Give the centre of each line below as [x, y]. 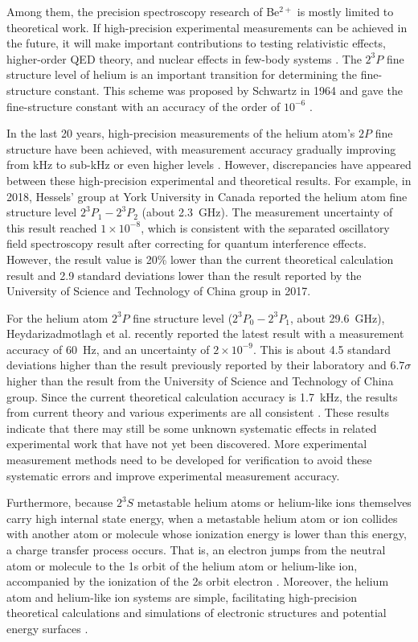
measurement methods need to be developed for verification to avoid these [189, 460]
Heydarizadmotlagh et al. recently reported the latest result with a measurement [205, 333]
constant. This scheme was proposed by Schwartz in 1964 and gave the [229, 90]
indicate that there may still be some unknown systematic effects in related [192, 428]
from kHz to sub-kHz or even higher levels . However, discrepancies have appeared [209, 165]
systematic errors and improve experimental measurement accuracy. [173, 475]
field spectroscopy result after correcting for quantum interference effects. [186, 243]
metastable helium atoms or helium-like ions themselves [274, 502]
